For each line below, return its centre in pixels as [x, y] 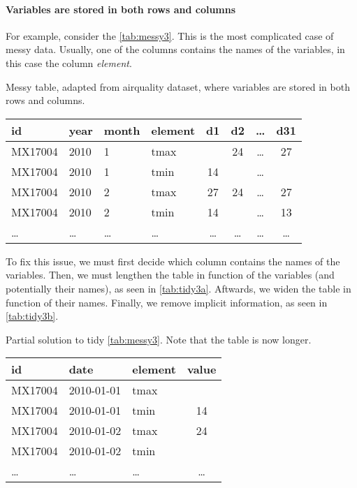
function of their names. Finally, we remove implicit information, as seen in [167, 302]
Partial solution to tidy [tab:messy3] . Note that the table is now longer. [159, 339]
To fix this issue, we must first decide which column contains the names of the [173, 261]
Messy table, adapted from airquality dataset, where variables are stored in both [178, 86]
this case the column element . [69, 62]
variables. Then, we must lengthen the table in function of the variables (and [170, 275]
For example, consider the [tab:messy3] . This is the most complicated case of [170, 35]
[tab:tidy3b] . [32, 316]
